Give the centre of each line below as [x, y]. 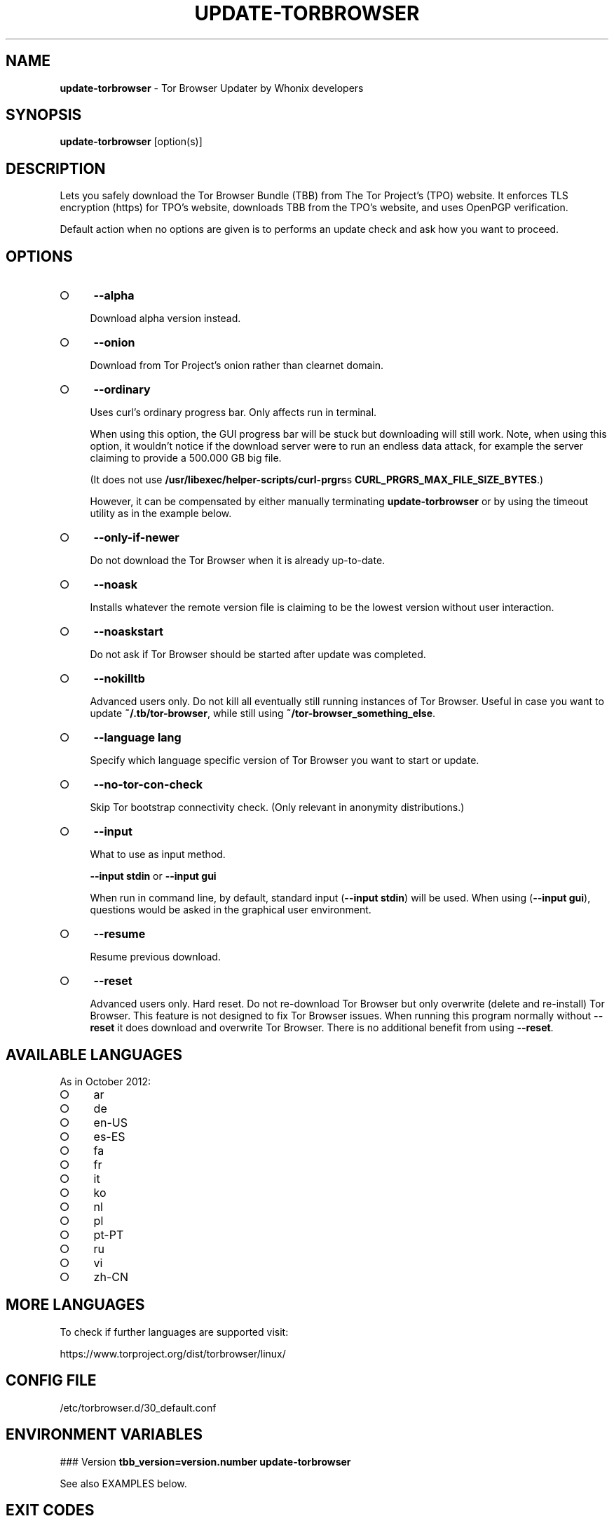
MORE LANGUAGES [75, 1305]
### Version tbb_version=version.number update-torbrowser [205, 1461]
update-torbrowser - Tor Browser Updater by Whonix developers [212, 88]
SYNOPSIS [44, 115]
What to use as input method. [158, 855]
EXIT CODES [50, 1510]
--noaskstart [128, 632]
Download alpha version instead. [165, 319]
